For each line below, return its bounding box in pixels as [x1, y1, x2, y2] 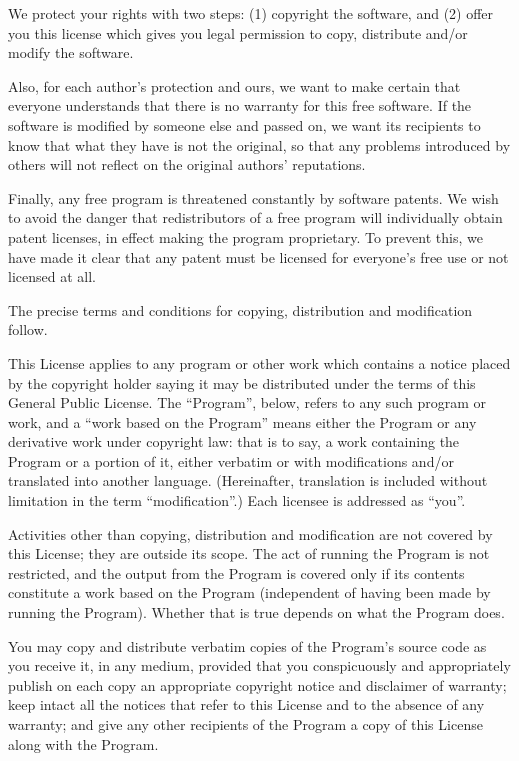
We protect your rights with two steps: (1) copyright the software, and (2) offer [8, 3, 494, 23]
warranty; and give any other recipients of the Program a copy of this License [8, 714, 483, 734]
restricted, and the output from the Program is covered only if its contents [8, 562, 465, 583]
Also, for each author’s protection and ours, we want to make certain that [8, 75, 461, 96]
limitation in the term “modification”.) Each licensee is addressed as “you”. [8, 490, 466, 511]
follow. [8, 319, 48, 340]
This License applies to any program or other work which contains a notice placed [8, 352, 511, 373]
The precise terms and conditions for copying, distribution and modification [8, 299, 473, 320]
